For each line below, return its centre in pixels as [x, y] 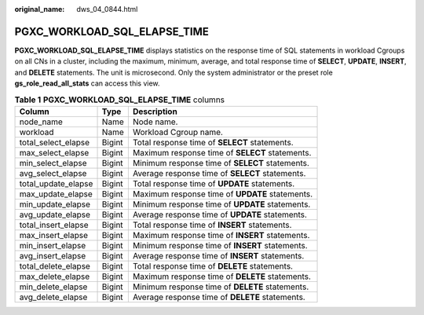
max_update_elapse [56, 194]
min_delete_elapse [53, 287]
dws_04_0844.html [107, 9]
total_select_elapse [55, 142]
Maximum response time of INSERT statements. [221, 235]
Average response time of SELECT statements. [219, 173]
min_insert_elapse [53, 245]
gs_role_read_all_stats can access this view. [87, 83]
